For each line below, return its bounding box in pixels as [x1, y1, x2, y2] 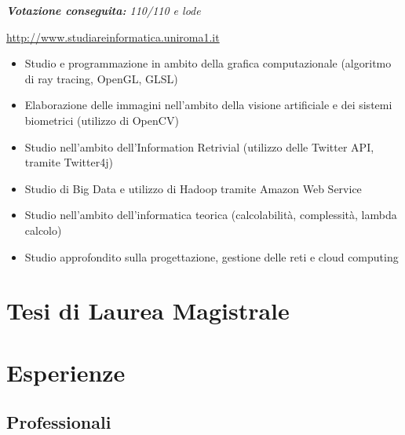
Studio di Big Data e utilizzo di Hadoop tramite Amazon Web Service [24, 180, 362, 196]
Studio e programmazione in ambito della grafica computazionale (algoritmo [24, 55, 392, 71]
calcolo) [24, 221, 62, 238]
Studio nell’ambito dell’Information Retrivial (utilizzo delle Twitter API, [24, 138, 374, 155]
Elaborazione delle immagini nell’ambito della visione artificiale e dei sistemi [24, 97, 392, 113]
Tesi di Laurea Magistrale [6, 294, 290, 327]
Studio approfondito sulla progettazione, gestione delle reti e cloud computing [24, 248, 399, 265]
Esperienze [6, 356, 126, 388]
